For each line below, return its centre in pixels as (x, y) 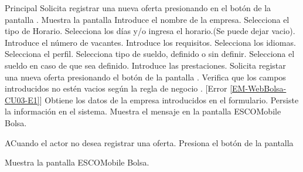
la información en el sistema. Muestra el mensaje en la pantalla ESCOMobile (143, 111)
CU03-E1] (22, 100)
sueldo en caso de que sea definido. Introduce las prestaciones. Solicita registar (145, 65)
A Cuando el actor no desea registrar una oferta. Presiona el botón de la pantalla (149, 142)
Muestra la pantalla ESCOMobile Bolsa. (77, 162)
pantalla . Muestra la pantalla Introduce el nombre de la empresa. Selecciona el (147, 19)
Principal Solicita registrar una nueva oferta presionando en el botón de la (138, 8)
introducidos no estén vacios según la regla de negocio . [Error (116, 88)
